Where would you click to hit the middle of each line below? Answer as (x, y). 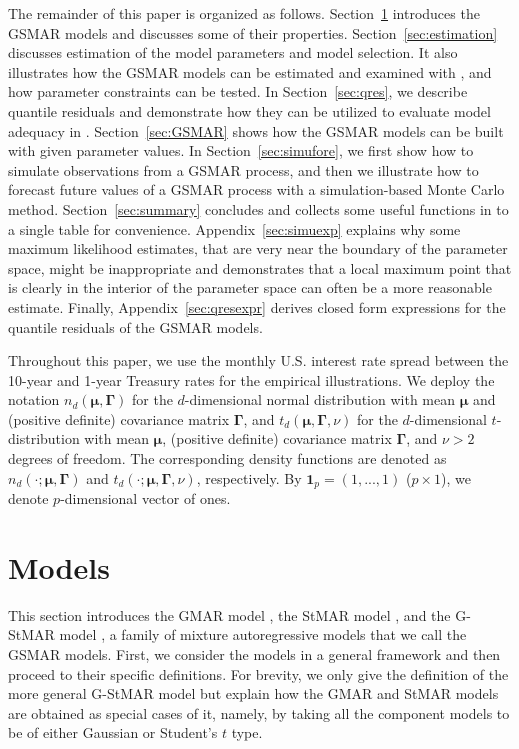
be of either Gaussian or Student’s (113, 732)
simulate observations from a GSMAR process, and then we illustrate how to (243, 169)
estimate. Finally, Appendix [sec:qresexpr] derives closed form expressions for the (257, 306)
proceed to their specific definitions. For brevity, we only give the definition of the (258, 673)
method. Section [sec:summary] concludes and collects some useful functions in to (258, 208)
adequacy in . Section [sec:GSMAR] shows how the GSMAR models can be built (256, 130)
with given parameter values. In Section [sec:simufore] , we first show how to (241, 150)
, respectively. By (249, 477)
